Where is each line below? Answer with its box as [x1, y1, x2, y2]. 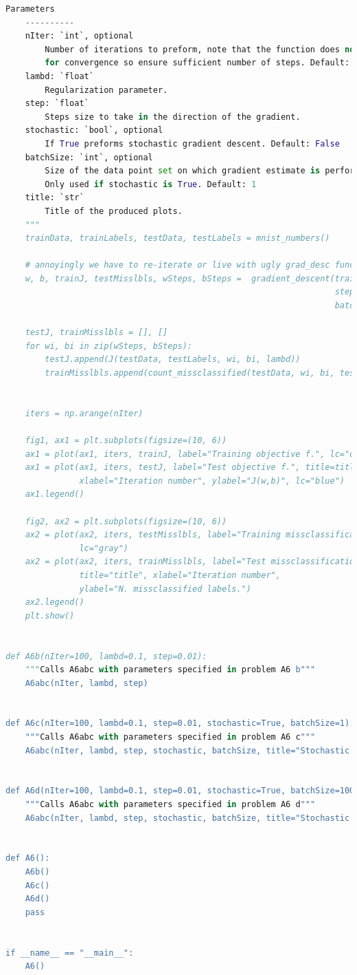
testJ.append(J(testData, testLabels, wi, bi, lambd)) [45, 354, 301, 365]
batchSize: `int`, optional [25, 152, 153, 162]
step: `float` [25, 98, 89, 109]
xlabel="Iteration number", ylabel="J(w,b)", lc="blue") [79, 475, 345, 486]
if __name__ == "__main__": [5, 947, 134, 958]
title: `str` [25, 193, 84, 203]
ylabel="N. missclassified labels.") [79, 583, 251, 594]
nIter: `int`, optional [25, 31, 134, 41]
